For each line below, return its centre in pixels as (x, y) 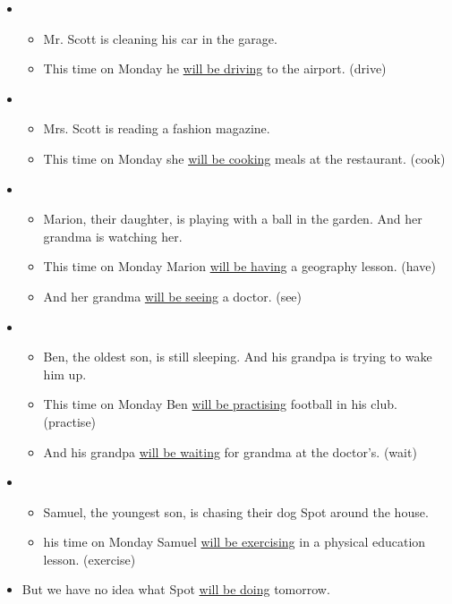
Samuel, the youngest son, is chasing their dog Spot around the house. (236, 511)
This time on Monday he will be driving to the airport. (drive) (215, 68)
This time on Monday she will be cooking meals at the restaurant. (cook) (244, 158)
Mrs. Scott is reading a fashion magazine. (157, 128)
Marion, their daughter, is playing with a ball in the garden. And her (233, 219)
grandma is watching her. (113, 236)
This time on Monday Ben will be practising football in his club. (220, 404)
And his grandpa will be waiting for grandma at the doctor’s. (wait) (230, 451)
